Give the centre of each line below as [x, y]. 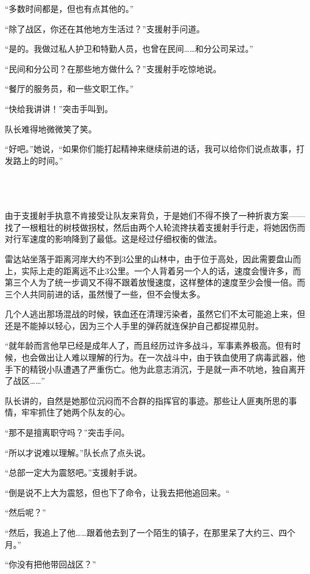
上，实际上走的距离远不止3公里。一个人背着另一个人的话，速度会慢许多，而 [153, 270]
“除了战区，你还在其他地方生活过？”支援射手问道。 [105, 28]
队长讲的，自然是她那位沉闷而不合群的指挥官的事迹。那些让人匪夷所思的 [147, 400]
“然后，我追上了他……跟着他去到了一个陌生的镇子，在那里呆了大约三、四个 [150, 532]
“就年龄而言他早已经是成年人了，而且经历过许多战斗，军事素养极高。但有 [149, 345]
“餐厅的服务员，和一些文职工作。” [69, 89]
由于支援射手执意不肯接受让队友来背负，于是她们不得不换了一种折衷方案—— [155, 215]
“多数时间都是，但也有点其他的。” [69, 8]
